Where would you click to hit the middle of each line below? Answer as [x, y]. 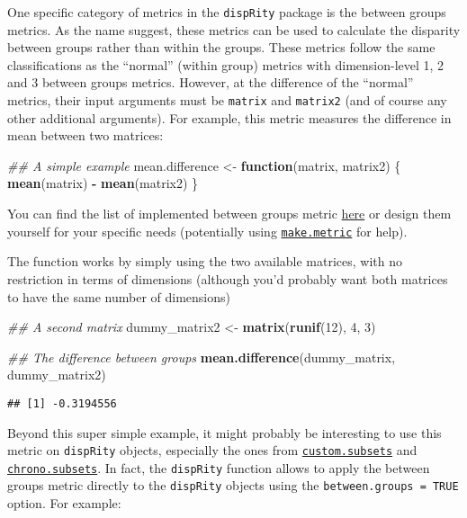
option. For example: [64, 503]
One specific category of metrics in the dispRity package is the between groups [227, 12]
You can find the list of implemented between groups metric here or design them [229, 214]
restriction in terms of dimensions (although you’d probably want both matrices [228, 278]
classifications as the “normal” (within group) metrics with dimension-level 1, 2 [226, 64]
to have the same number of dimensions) [119, 296]
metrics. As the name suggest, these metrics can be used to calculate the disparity [234, 29]
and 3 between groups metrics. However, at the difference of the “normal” [211, 82]
